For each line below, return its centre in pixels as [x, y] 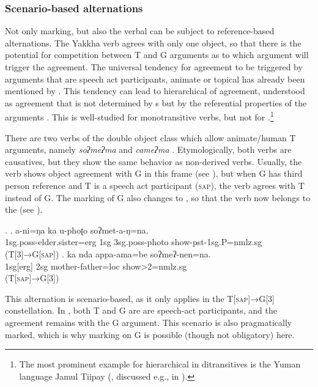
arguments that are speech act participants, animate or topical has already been [155, 79]
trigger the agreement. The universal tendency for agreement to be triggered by [154, 67]
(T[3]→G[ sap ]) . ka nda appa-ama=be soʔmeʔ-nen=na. [108, 253]
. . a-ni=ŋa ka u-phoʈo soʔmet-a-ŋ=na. [77, 230]
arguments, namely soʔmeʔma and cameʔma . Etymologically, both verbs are [148, 149]
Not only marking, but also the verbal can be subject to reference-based [140, 31]
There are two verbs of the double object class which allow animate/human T [150, 137]
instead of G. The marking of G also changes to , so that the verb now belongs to [158, 197]
